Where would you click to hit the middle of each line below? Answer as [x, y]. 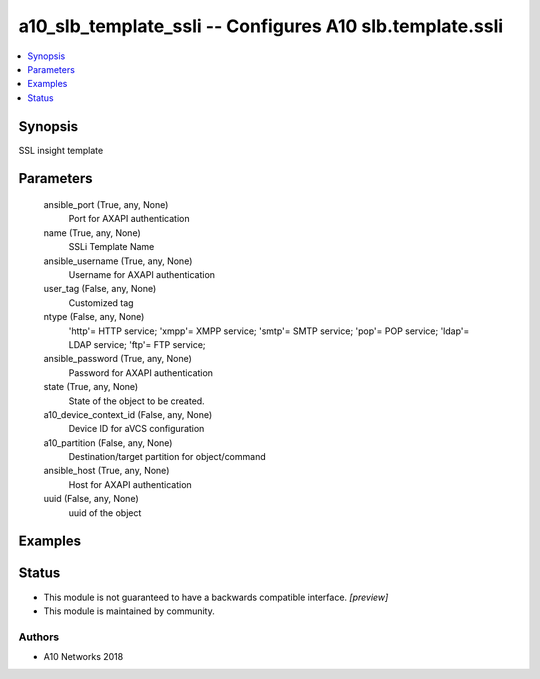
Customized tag [101, 302]
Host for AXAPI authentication [130, 484]
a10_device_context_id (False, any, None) [128, 414]
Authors [39, 637]
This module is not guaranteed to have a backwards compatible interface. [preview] [216, 597]
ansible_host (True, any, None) [106, 471]
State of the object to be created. [136, 401]
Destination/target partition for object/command [167, 457]
